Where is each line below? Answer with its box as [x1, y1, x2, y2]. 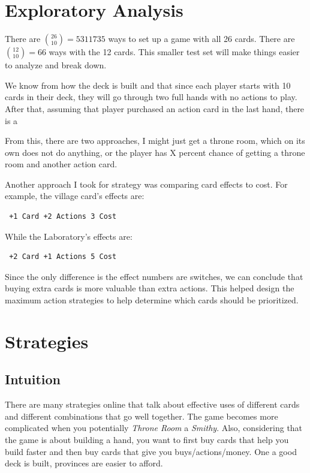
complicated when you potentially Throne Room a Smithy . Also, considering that [5, 421, 303, 434]
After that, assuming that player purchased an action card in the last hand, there [5, 102, 305, 115]
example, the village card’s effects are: [5, 189, 145, 202]
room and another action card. [5, 158, 118, 170]
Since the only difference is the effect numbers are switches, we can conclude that [5, 270, 303, 282]
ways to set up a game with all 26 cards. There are [108, 32, 295, 45]
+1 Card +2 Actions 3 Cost [9, 212, 117, 221]
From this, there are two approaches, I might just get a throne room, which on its [5, 134, 305, 147]
